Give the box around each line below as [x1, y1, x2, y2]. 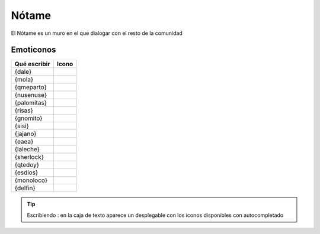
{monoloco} [14, 176, 48, 184]
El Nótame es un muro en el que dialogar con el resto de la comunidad [11, 30, 183, 37]
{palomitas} [14, 99, 47, 107]
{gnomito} [14, 114, 43, 122]
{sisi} [14, 122, 30, 130]
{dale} [14, 68, 32, 76]
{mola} [14, 76, 34, 84]
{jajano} [14, 130, 37, 138]
